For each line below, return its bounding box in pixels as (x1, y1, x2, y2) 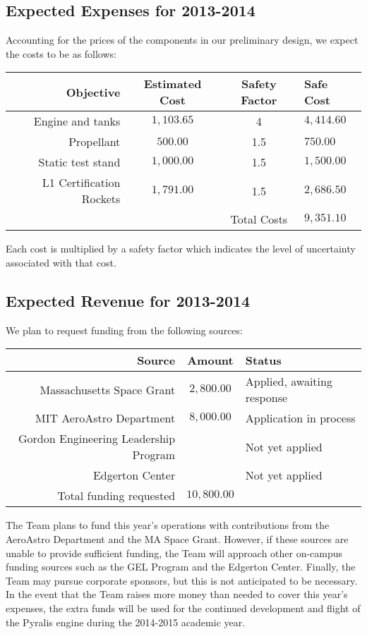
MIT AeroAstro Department (35, 410, 176, 427)
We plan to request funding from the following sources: (6, 322, 243, 337)
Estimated (143, 75, 202, 92)
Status (245, 352, 282, 369)
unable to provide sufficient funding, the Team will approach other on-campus (6, 545, 343, 560)
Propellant (68, 133, 121, 150)
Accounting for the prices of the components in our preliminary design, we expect (6, 32, 359, 47)
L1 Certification (42, 174, 121, 191)
